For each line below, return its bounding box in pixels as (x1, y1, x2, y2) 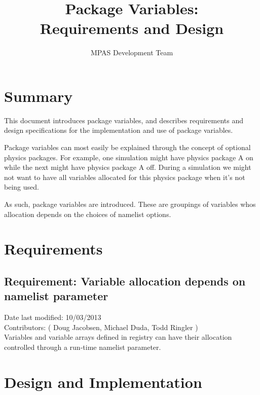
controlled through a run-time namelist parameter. (4, 341, 161, 352)
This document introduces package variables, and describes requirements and (4, 115, 243, 125)
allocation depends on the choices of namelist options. (4, 208, 171, 219)
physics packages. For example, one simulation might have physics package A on (4, 152, 253, 162)
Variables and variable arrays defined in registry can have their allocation (4, 332, 232, 342)
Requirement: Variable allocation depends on (4, 273, 246, 289)
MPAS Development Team (90, 47, 173, 58)
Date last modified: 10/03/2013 (4, 312, 101, 322)
